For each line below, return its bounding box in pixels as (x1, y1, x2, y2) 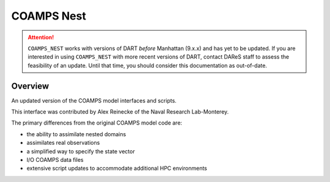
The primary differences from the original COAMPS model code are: (11, 119, 183, 126)
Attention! (28, 34, 54, 41)
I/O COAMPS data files (26, 156, 84, 163)
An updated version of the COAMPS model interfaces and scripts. (11, 96, 177, 104)
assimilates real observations (26, 139, 100, 147)
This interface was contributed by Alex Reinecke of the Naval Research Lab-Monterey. (11, 108, 229, 115)
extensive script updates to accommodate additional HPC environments (26, 165, 207, 172)
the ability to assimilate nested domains (26, 130, 127, 137)
